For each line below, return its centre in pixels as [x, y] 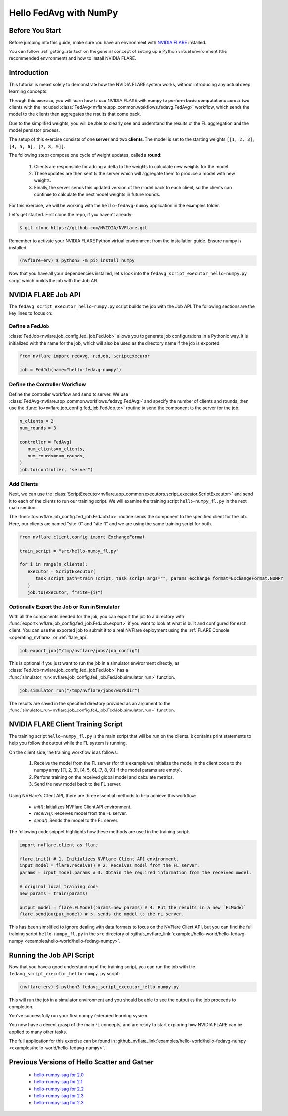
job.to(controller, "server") [56, 470]
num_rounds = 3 [38, 428]
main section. [23, 508]
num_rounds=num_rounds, [56, 456]
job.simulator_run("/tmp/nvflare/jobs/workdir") [80, 690]
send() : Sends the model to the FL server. [76, 820]
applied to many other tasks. [38, 1032]
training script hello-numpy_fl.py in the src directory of [69, 934]
